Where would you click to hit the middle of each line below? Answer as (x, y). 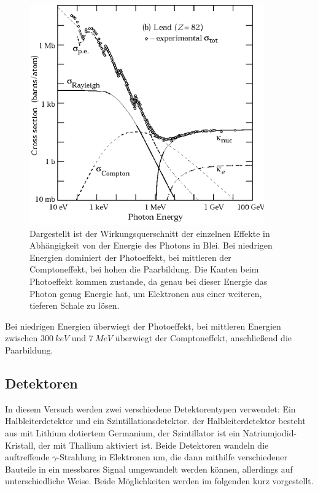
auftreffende (27, 457)
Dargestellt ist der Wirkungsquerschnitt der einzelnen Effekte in (150, 233)
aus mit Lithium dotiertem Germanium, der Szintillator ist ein (122, 432)
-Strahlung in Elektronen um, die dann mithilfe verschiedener (172, 457)
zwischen (21, 338)
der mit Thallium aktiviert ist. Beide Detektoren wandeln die (153, 445)
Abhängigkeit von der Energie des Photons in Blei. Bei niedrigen (151, 245)
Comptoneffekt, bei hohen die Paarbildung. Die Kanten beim (144, 269)
